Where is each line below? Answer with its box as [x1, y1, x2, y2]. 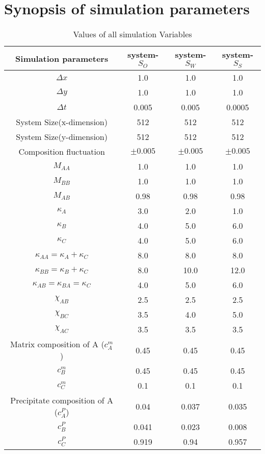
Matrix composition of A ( [10, 338, 104, 350]
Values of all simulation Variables [73, 28, 192, 40]
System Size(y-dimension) [16, 131, 108, 143]
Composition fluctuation [18, 146, 105, 158]
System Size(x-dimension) [16, 116, 108, 128]
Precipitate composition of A [10, 394, 113, 407]
